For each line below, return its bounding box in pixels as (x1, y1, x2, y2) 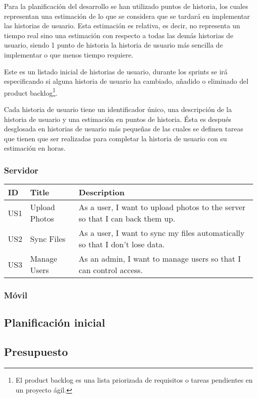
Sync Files (30, 232, 66, 244)
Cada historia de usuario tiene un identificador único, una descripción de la (4, 104, 232, 114)
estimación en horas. (4, 143, 66, 153)
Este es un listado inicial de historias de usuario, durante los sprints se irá (4, 66, 228, 76)
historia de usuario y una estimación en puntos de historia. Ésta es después (4, 114, 231, 124)
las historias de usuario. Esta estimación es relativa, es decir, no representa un (4, 20, 240, 31)
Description (79, 186, 125, 198)
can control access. (79, 264, 143, 276)
